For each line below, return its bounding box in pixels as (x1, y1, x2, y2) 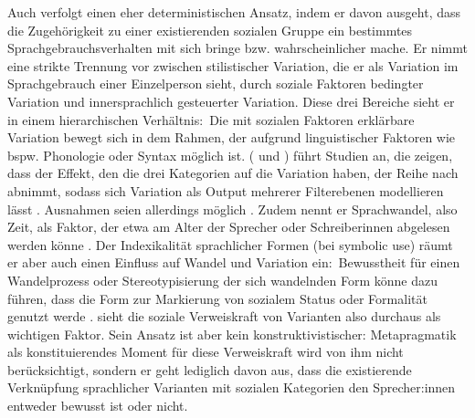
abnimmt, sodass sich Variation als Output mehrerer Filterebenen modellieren (7, 181, 444, 200)
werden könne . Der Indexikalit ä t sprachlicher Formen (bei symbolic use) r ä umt (7, 235, 453, 254)
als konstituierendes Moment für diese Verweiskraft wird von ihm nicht (7, 342, 404, 361)
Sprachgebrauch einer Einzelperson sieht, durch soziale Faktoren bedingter (7, 74, 424, 93)
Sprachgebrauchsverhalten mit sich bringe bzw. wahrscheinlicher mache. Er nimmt (7, 38, 468, 57)
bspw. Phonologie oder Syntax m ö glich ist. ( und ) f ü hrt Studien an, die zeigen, (7, 145, 453, 164)
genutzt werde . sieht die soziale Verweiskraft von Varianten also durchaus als (7, 307, 441, 326)
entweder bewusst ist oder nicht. (7, 396, 188, 415)
